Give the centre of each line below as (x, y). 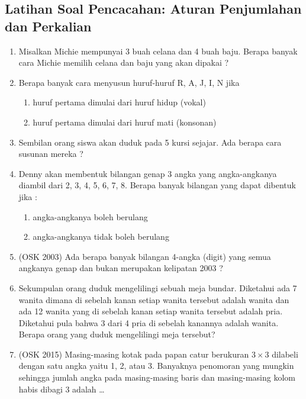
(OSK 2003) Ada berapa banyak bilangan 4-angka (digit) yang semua (145, 256)
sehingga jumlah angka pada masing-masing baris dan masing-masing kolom (157, 377)
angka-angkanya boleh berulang (90, 216)
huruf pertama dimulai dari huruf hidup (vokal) (119, 102)
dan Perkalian (48, 26)
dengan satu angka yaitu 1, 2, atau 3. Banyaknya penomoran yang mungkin (156, 366)
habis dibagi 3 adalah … (62, 389)
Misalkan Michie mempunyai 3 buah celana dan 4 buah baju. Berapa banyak (158, 51)
